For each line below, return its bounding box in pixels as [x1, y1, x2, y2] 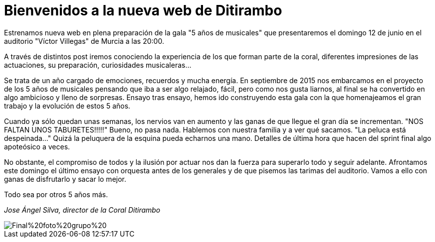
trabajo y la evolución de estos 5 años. [4, 101, 131, 110]
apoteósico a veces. [4, 142, 70, 151]
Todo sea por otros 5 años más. [4, 190, 108, 199]
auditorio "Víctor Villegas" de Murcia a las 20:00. [4, 36, 164, 45]
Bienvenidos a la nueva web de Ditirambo [4, 2, 282, 19]
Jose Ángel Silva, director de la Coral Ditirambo [4, 205, 161, 214]
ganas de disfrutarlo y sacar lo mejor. [4, 174, 127, 183]
